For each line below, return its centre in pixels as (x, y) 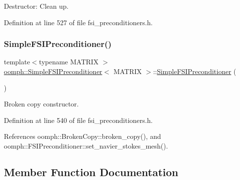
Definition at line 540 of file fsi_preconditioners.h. (78, 120)
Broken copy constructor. (41, 104)
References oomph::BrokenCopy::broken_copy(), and (83, 136)
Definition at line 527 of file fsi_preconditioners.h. (78, 22)
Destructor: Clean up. (36, 6)
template (17, 62)
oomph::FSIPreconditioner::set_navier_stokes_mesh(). (86, 145)
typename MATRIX (69, 62)
